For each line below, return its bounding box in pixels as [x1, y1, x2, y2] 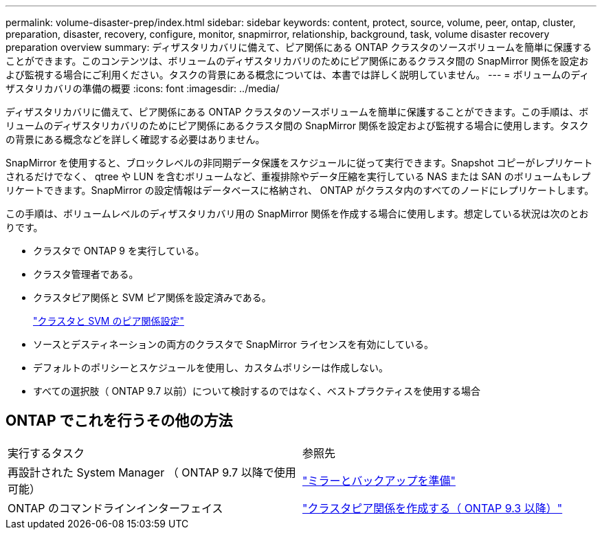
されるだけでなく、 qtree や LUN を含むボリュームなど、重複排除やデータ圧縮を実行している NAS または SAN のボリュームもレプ [5, 171, 591, 182]
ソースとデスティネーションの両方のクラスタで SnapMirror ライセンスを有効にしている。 [33, 338, 434, 350]
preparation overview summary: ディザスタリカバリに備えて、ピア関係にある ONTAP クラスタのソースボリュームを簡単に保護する [5, 41, 592, 53]
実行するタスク [8, 446, 85, 460]
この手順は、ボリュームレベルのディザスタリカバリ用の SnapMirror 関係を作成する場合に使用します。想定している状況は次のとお [5, 208, 589, 219]
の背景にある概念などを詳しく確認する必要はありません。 [5, 133, 265, 145]
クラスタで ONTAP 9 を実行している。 [33, 245, 205, 256]
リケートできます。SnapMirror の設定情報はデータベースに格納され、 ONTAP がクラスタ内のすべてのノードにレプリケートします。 [5, 184, 594, 196]
